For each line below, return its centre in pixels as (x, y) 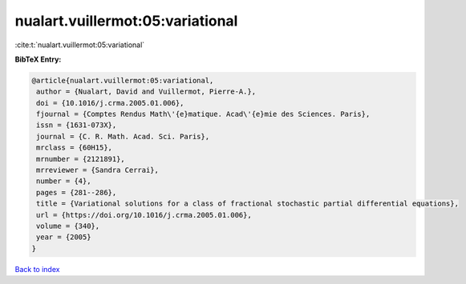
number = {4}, (64, 181)
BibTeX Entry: (38, 59)
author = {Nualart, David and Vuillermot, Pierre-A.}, (146, 92)
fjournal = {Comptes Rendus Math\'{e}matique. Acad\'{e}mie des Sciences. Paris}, (203, 114)
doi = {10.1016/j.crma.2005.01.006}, (110, 103)
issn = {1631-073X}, (77, 125)
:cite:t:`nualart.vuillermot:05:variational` (80, 45)
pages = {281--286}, (77, 192)
